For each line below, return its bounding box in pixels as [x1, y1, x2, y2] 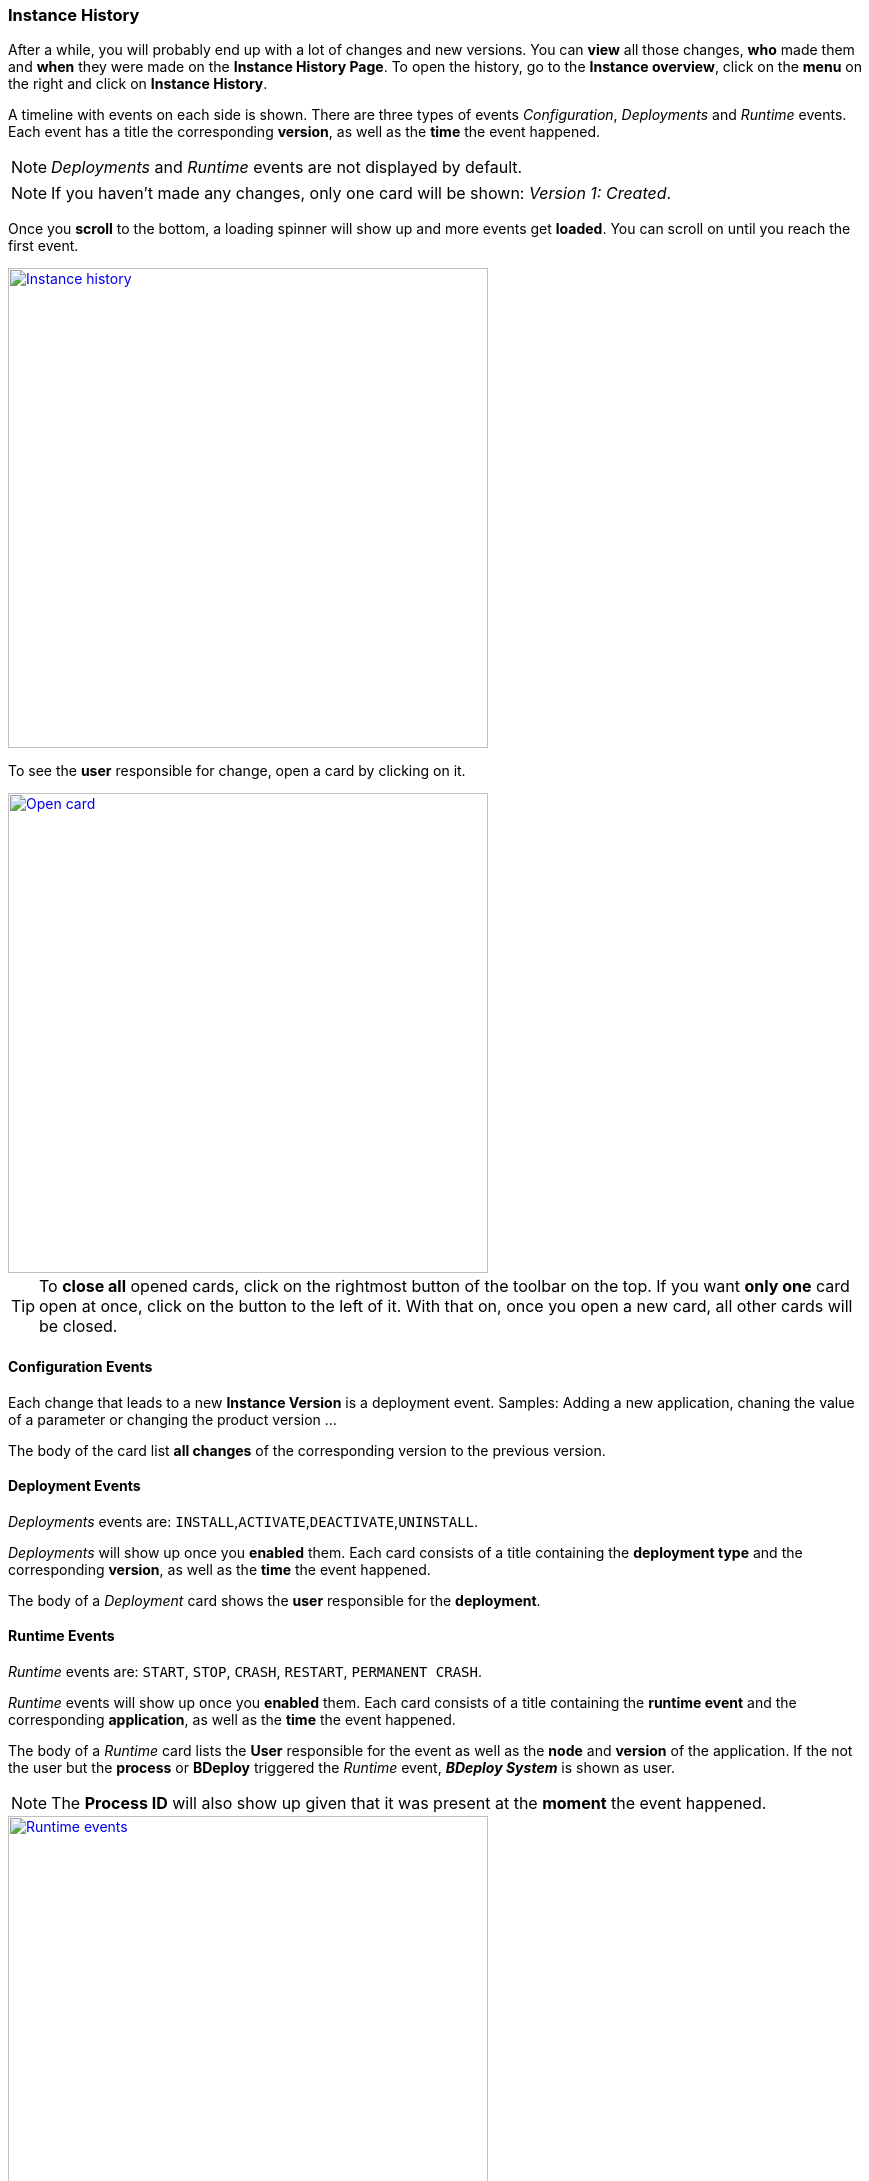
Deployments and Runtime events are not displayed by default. [51, 157, 523, 178]
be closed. [39, 1316, 118, 1337]
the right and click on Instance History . [8, 75, 268, 93]
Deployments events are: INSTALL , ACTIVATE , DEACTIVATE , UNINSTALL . [8, 1512, 479, 1530]
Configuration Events [8, 1357, 153, 1375]
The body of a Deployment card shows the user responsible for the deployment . [8, 1591, 541, 1609]
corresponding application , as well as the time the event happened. [8, 1711, 456, 1729]
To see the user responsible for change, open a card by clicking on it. [8, 762, 466, 780]
